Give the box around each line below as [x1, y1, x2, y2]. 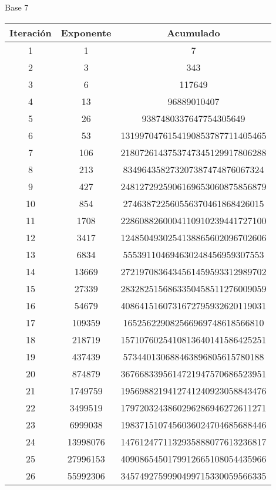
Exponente [60, 25, 112, 39]
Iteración [9, 25, 52, 39]
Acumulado [167, 25, 220, 39]
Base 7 [5, 1, 29, 13]
